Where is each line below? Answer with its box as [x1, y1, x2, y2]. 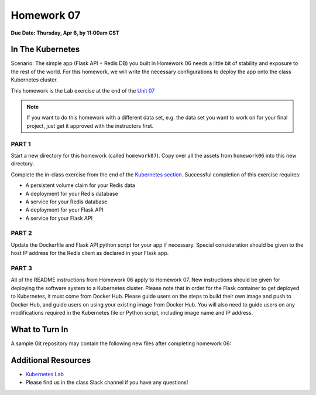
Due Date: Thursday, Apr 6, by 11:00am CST [11, 29, 119, 36]
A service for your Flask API [25, 214, 93, 222]
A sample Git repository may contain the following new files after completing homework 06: [11, 340, 231, 347]
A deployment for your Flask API [25, 206, 104, 213]
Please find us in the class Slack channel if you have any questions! [25, 379, 188, 386]
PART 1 [11, 139, 32, 148]
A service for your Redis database [25, 198, 108, 205]
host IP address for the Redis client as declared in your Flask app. [11, 250, 169, 257]
